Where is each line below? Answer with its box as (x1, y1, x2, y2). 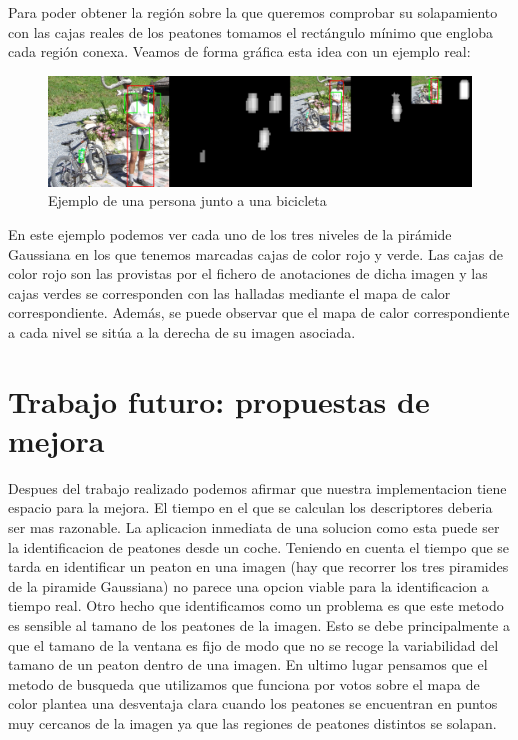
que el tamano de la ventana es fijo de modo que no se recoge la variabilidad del (8, 634, 499, 655)
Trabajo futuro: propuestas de (8, 380, 430, 421)
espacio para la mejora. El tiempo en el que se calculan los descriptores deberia (8, 497, 493, 518)
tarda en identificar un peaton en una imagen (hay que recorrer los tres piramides (8, 556, 509, 577)
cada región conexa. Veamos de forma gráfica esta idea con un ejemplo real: (8, 41, 471, 62)
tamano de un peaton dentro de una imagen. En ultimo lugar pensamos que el (8, 654, 488, 675)
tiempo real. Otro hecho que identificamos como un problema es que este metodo (8, 595, 504, 616)
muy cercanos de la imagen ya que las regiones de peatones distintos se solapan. (8, 712, 497, 733)
